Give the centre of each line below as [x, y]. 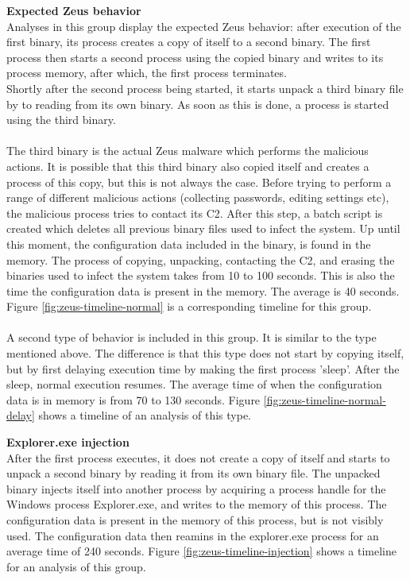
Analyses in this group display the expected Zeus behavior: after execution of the [204, 26]
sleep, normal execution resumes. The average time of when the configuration [194, 384]
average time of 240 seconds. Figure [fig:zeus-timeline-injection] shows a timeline [202, 551]
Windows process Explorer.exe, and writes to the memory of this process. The [197, 504]
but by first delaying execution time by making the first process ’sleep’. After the [203, 368]
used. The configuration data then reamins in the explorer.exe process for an [193, 535]
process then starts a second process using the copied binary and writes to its [195, 57]
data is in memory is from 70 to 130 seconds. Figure [133, 399]
